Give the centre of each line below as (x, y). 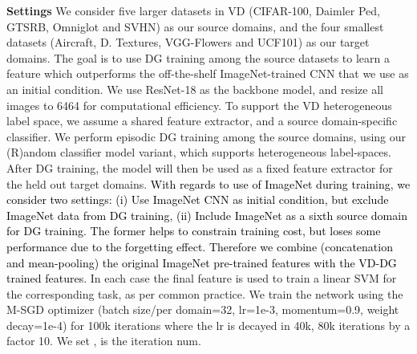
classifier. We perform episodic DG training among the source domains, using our (206, 136)
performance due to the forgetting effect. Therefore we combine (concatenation (200, 246)
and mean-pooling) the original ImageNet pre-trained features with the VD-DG (202, 262)
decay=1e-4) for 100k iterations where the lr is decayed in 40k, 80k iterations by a (208, 325)
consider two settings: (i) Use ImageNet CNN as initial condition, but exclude (198, 199)
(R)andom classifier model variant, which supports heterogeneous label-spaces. (199, 152)
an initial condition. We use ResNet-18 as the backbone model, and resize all (195, 89)
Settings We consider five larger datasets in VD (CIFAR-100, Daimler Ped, (193, 10)
